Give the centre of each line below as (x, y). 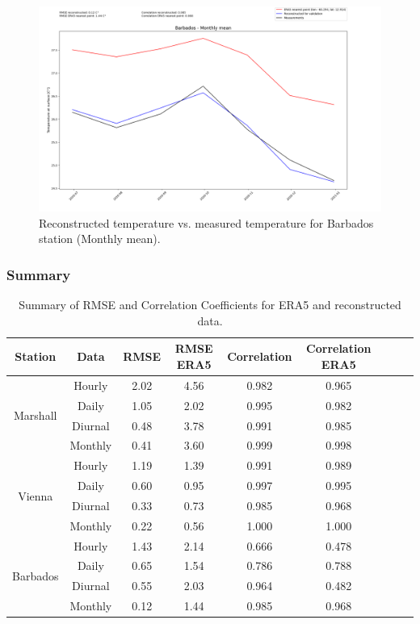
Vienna (36, 495)
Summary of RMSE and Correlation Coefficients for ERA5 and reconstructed (210, 305)
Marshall (36, 415)
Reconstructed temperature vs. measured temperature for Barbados (206, 222)
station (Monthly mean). (100, 239)
